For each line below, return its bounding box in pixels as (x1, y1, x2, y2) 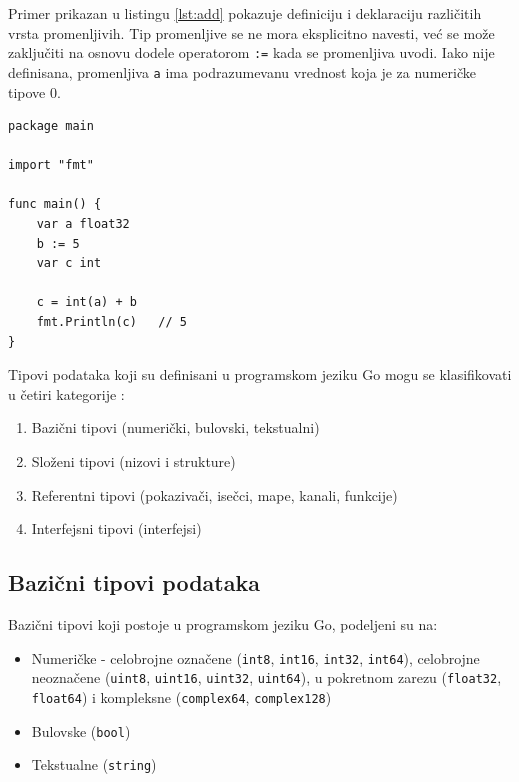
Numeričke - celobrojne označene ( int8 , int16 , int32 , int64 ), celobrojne (31, 647, 480, 668)
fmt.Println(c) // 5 (36, 315, 187, 330)
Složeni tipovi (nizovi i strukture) (31, 451, 236, 471)
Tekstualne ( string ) (31, 754, 157, 775)
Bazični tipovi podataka (8, 567, 260, 598)
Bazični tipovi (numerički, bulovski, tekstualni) (31, 417, 320, 438)
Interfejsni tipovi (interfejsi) (31, 518, 202, 539)
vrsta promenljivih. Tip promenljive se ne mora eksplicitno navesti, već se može (8, 22, 495, 43)
